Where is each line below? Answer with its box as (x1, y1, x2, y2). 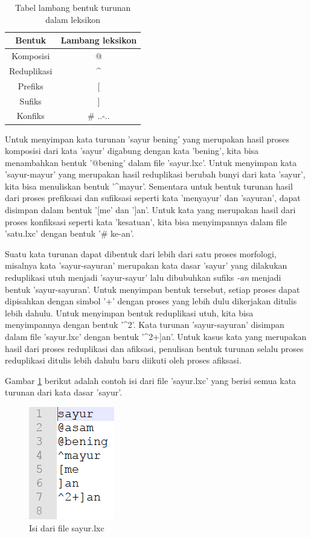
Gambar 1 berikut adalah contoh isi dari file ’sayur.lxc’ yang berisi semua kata (5, 374, 297, 386)
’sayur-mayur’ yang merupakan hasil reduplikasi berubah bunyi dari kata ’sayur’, (5, 168, 306, 181)
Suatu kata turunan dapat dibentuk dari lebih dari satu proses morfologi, (5, 247, 277, 260)
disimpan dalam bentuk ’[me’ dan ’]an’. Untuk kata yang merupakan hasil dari (5, 203, 296, 216)
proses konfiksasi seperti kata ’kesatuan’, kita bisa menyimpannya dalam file (5, 215, 287, 228)
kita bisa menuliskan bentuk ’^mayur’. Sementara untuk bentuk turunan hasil (5, 179, 293, 192)
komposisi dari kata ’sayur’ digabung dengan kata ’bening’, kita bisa (5, 144, 259, 157)
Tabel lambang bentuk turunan (14, 1, 131, 13)
